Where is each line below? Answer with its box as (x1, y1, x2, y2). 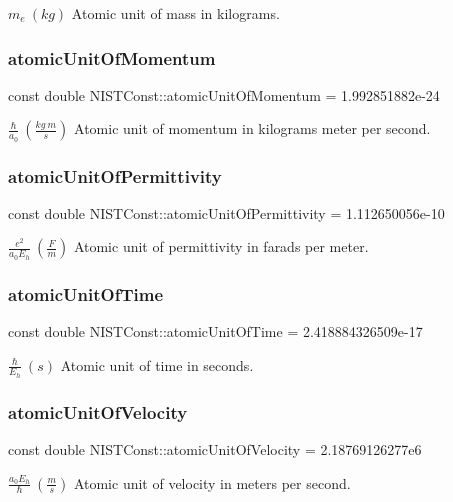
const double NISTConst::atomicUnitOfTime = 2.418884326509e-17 (8, 320, 423, 341)
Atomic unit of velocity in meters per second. (73, 472, 351, 493)
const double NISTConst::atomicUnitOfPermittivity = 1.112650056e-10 (8, 202, 445, 223)
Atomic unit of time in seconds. (60, 354, 254, 375)
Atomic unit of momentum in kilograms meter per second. (74, 118, 431, 139)
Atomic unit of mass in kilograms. (71, 3, 280, 23)
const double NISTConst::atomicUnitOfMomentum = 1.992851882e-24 (8, 84, 440, 105)
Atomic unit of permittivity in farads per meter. (73, 236, 369, 257)
